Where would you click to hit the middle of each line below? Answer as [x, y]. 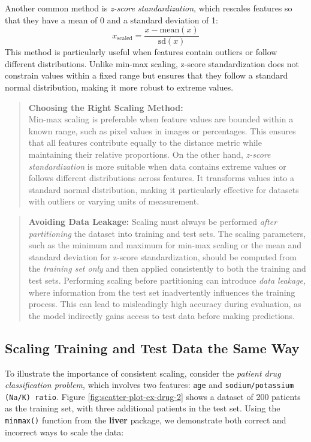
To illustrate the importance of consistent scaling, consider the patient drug [143, 373]
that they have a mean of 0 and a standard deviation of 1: [111, 19]
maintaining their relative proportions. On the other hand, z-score [150, 154]
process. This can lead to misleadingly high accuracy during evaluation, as [165, 304]
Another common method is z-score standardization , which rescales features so [149, 8]
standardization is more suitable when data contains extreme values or [157, 166]
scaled [125, 39]
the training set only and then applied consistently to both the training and [167, 268]
